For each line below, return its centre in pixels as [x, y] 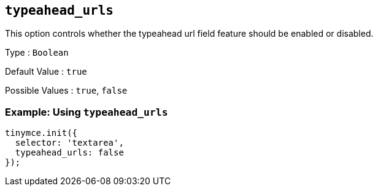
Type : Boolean [37, 53]
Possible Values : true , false [66, 91]
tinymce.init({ [41, 133]
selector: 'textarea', [69, 143]
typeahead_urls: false [69, 153]
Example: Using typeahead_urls [87, 112]
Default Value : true [46, 72]
